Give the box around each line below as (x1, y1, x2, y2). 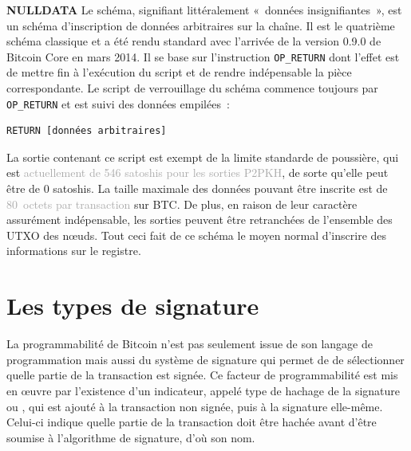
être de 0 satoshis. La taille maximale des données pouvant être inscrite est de (6, 180, 388, 197)
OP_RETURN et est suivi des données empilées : (6, 95, 230, 112)
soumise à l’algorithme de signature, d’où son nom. (6, 429, 255, 445)
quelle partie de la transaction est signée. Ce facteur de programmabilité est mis (6, 367, 398, 383)
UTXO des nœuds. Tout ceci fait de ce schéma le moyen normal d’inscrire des (6, 226, 387, 243)
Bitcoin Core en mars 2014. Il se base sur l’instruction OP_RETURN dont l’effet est (6, 48, 400, 65)
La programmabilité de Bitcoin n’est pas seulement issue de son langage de (6, 335, 373, 352)
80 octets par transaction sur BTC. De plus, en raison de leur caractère (6, 195, 358, 212)
